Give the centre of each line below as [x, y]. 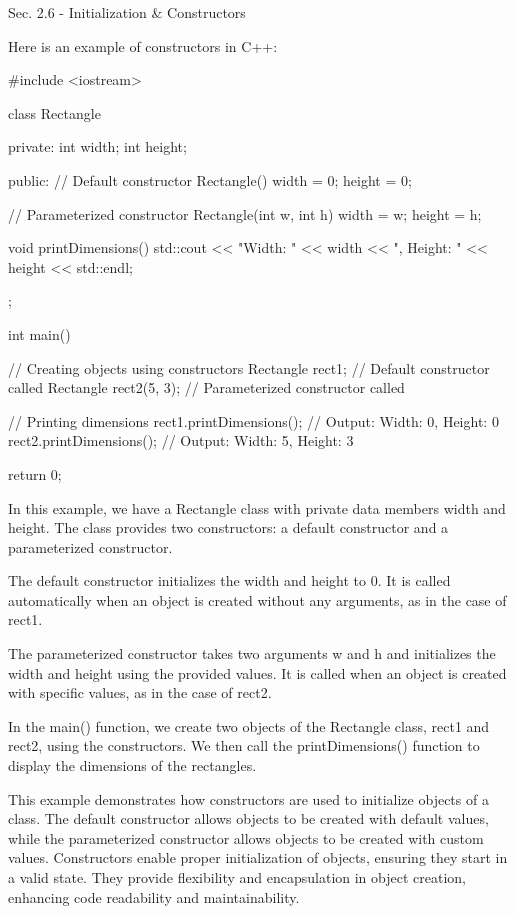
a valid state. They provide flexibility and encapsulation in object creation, [237, 877]
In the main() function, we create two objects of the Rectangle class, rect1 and [249, 725]
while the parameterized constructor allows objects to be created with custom [246, 837]
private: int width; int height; [97, 146]
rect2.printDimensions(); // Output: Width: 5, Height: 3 [181, 440]
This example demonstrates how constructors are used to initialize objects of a [248, 798]
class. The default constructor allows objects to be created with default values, [248, 818]
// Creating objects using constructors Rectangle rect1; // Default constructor [249, 367]
